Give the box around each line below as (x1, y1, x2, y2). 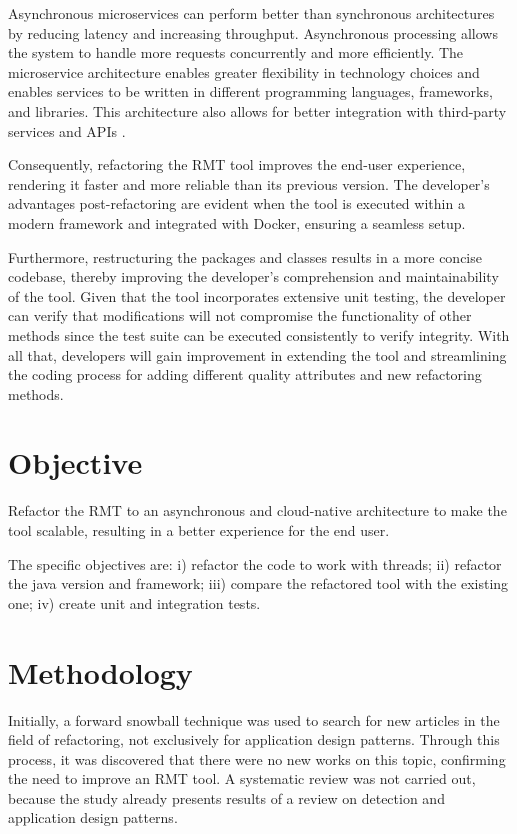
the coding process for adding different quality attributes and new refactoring (8, 364, 482, 385)
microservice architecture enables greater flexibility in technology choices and (8, 61, 480, 82)
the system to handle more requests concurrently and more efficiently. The (8, 42, 464, 63)
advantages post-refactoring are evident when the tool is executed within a (8, 193, 465, 214)
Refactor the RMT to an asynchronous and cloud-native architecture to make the (8, 500, 507, 521)
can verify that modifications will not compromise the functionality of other (8, 305, 472, 326)
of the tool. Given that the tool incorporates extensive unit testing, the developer (8, 285, 506, 306)
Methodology (8, 651, 193, 692)
